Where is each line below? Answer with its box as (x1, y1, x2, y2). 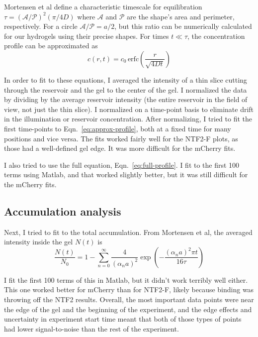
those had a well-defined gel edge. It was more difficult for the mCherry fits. (4, 143, 236, 153)
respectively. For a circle (4, 21, 78, 31)
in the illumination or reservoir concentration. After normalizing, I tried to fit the (4, 113, 252, 124)
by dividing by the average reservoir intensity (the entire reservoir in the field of (4, 94, 248, 105)
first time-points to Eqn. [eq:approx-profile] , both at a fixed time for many (4, 123, 231, 133)
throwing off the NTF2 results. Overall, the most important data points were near (4, 294, 254, 305)
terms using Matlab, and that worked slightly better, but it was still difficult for (4, 169, 248, 180)
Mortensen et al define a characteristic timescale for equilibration (4, 1, 202, 11)
